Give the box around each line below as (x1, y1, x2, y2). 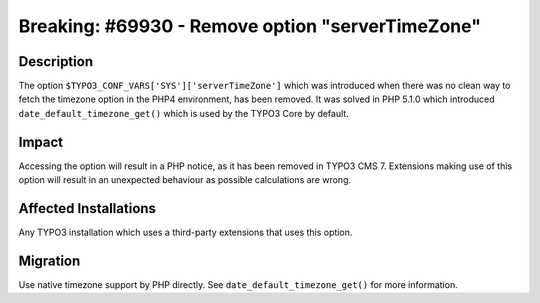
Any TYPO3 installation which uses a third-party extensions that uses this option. (18, 226, 353, 239)
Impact (18, 133, 64, 150)
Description (18, 53, 94, 70)
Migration (18, 252, 81, 269)
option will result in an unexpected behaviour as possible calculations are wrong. (18, 174, 352, 186)
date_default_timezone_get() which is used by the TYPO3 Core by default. (18, 107, 349, 119)
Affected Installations (18, 200, 157, 217)
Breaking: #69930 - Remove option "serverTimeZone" (18, 15, 482, 37)
